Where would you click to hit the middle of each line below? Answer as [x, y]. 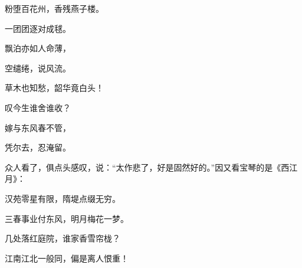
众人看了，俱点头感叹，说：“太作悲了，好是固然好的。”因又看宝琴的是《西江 [151, 167]
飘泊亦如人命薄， [38, 48]
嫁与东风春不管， [38, 127]
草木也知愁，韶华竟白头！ [54, 88]
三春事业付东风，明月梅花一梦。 [67, 218]
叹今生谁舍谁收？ [38, 107]
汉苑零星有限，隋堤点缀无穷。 [63, 198]
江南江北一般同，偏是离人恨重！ [67, 258]
